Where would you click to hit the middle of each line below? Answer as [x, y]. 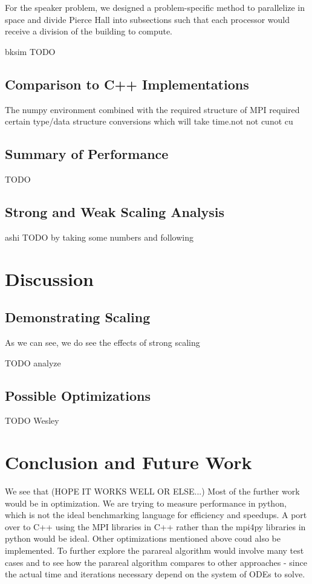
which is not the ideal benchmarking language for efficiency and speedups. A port [156, 515]
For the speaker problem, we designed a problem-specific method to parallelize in [155, 7]
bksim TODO [30, 51]
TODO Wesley [32, 420]
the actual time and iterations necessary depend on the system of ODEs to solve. [155, 574]
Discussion [49, 278]
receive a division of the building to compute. [89, 31]
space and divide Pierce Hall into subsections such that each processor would [147, 19]
